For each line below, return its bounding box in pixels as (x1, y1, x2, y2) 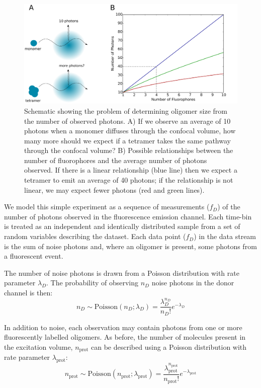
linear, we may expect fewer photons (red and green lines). (24, 184, 205, 195)
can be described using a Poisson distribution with (91, 341, 247, 352)
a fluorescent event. (4, 251, 63, 261)
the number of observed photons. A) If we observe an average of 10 (24, 115, 231, 126)
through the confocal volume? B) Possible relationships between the (24, 145, 233, 156)
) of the (217, 201, 240, 212)
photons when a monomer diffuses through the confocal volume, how (24, 125, 236, 136)
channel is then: (4, 287, 53, 298)
